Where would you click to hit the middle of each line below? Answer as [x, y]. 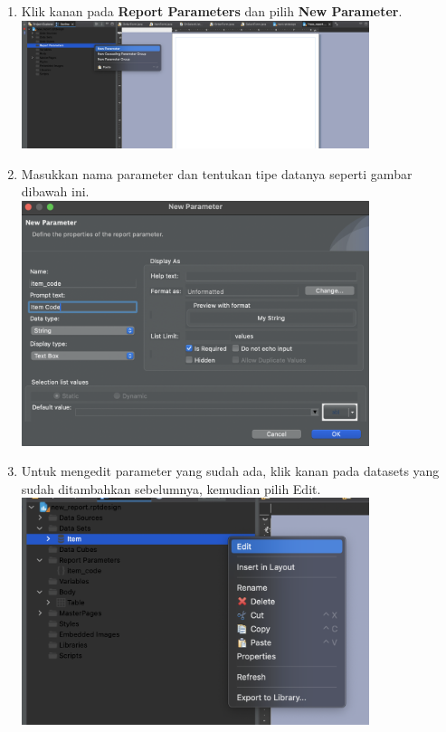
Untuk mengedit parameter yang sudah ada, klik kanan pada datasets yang [230, 471]
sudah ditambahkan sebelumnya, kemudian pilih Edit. [171, 488]
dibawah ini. [55, 191]
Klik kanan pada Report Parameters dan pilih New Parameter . [212, 11]
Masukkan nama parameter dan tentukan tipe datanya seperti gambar [217, 173]
